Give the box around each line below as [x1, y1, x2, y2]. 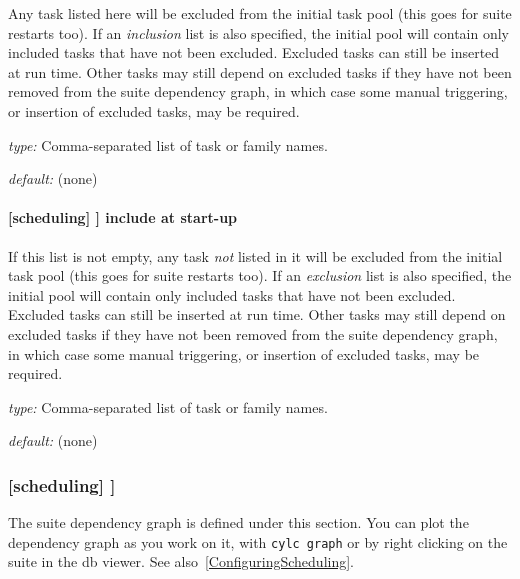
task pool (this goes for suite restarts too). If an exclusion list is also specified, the [8, 265, 512, 286]
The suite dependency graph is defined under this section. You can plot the [8, 512, 469, 533]
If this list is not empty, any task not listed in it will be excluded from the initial [8, 245, 503, 266]
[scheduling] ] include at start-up [8, 207, 238, 228]
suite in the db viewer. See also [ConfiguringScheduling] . [8, 551, 355, 572]
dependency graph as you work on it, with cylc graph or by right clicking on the [8, 531, 508, 552]
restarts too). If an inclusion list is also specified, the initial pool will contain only [8, 22, 509, 43]
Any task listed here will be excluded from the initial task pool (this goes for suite [8, 3, 512, 23]
